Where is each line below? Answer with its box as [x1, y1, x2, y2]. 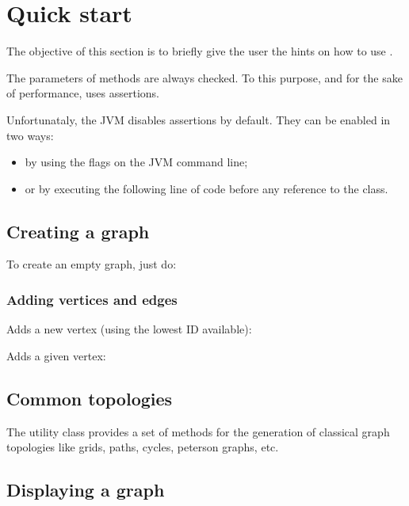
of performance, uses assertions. [6, 85, 159, 101]
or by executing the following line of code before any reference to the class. [25, 180, 388, 196]
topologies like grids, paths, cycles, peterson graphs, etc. [6, 439, 279, 455]
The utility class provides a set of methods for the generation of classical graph [6, 423, 390, 439]
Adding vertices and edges [6, 290, 178, 309]
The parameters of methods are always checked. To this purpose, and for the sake [6, 69, 403, 86]
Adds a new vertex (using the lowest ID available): [6, 321, 252, 337]
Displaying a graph [6, 477, 165, 502]
